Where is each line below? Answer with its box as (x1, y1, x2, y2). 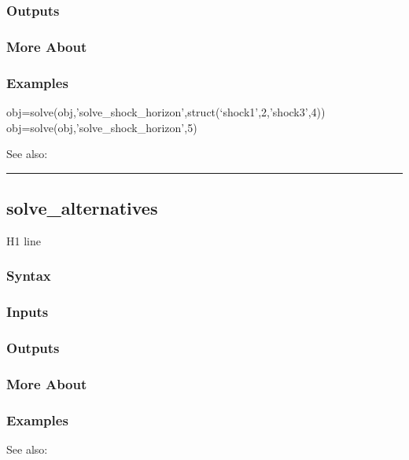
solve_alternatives (6, 196, 158, 220)
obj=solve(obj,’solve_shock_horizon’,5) (6, 119, 197, 135)
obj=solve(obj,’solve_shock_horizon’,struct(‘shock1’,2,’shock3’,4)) (6, 103, 326, 120)
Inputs (6, 302, 49, 322)
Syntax (6, 266, 51, 285)
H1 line (6, 232, 41, 248)
